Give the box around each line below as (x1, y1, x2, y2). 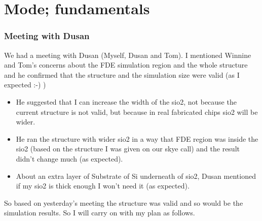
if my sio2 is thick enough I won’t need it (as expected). (16, 180, 190, 191)
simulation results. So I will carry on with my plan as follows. (4, 207, 195, 218)
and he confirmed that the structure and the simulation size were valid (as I (4, 69, 240, 80)
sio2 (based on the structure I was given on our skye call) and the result (16, 143, 240, 154)
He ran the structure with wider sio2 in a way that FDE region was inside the (16, 133, 258, 144)
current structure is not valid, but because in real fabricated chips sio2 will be (16, 106, 258, 117)
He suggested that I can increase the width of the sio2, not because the (16, 96, 237, 107)
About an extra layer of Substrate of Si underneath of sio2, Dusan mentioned (16, 170, 256, 181)
